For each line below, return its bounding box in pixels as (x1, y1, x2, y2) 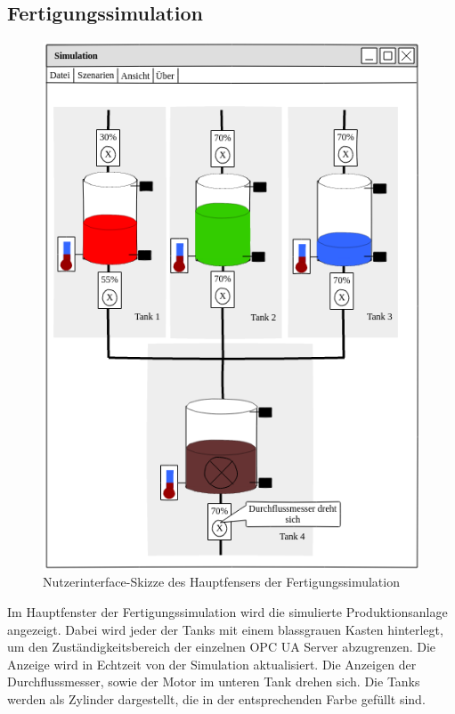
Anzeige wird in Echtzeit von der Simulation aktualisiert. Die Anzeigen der (7, 654, 417, 673)
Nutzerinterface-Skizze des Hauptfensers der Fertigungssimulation (43, 572, 400, 591)
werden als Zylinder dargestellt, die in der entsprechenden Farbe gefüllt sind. (7, 689, 426, 708)
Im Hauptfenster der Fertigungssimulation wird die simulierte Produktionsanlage (7, 602, 448, 621)
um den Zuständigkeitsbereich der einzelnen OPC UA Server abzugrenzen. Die (7, 637, 436, 656)
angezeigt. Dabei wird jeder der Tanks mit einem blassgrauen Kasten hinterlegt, (7, 620, 443, 638)
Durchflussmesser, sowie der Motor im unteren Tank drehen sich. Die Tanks (7, 672, 420, 691)
